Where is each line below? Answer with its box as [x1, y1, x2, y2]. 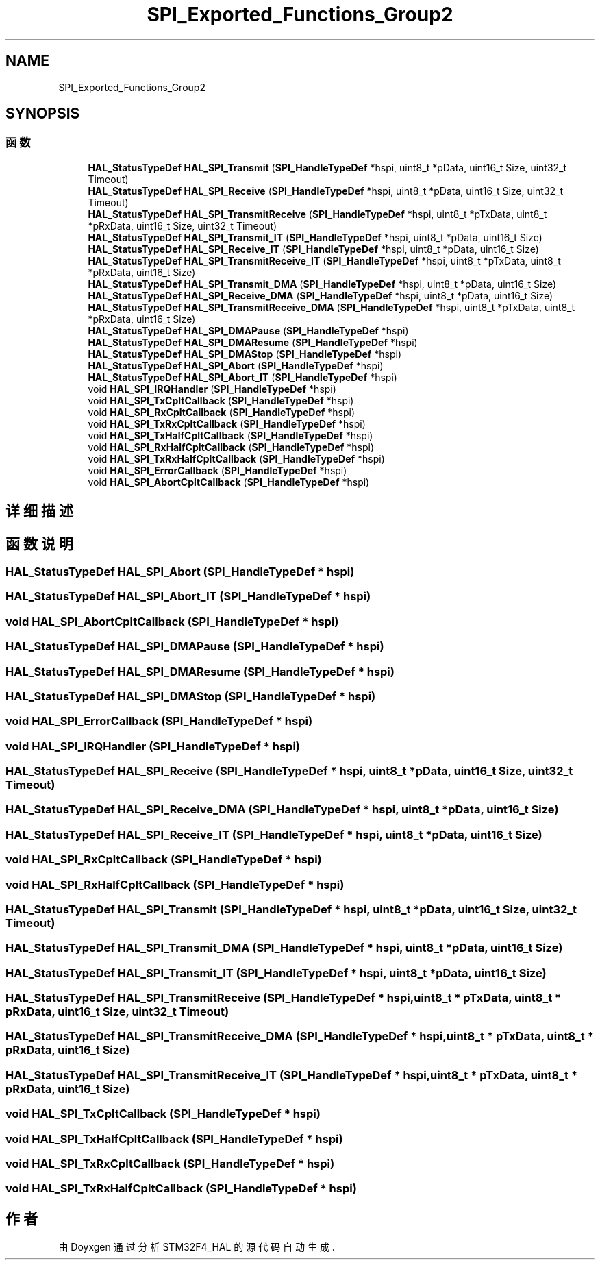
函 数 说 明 [5, 535, 73, 552]
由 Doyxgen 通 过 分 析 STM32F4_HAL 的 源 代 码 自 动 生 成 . [58, 1241, 335, 1253]
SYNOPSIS [5, 105, 80, 123]
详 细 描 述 [5, 502, 73, 520]
